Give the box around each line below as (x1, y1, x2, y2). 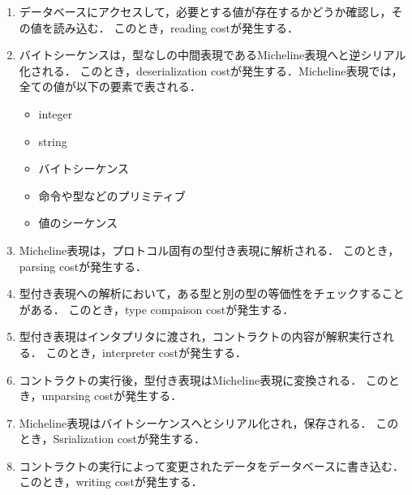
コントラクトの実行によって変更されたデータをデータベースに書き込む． (19, 457, 404, 474)
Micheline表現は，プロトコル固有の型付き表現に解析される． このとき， (19, 241, 400, 258)
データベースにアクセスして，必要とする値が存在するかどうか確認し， (19, 3, 392, 19)
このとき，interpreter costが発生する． (45, 343, 247, 360)
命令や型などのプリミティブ (38, 187, 186, 204)
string (38, 132, 67, 149)
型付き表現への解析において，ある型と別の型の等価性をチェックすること (19, 285, 405, 302)
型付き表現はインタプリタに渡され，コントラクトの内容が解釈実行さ (19, 328, 383, 345)
